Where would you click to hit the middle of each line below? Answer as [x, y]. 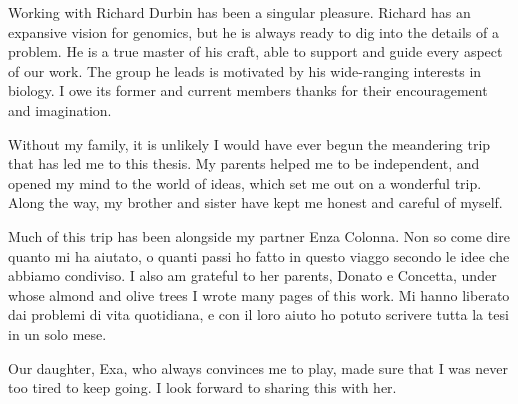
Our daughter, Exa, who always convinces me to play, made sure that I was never [258, 367]
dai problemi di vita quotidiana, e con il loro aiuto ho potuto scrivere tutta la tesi [258, 314]
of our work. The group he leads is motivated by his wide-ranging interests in [245, 70]
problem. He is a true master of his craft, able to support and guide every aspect [255, 51]
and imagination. [60, 109]
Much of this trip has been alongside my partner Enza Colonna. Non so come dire [259, 235]
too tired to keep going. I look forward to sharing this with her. [202, 387]
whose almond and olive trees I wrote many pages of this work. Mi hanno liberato [259, 294]
